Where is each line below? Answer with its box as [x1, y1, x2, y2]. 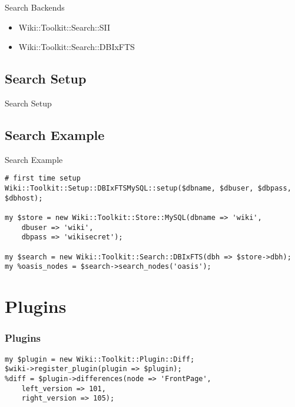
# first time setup [5, 174, 81, 183]
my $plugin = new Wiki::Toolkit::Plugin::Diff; [5, 355, 195, 363]
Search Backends [5, 1, 65, 13]
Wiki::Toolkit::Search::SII [18, 21, 111, 33]
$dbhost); [5, 194, 43, 202]
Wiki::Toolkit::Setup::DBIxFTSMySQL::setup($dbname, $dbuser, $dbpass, [5, 184, 291, 193]
